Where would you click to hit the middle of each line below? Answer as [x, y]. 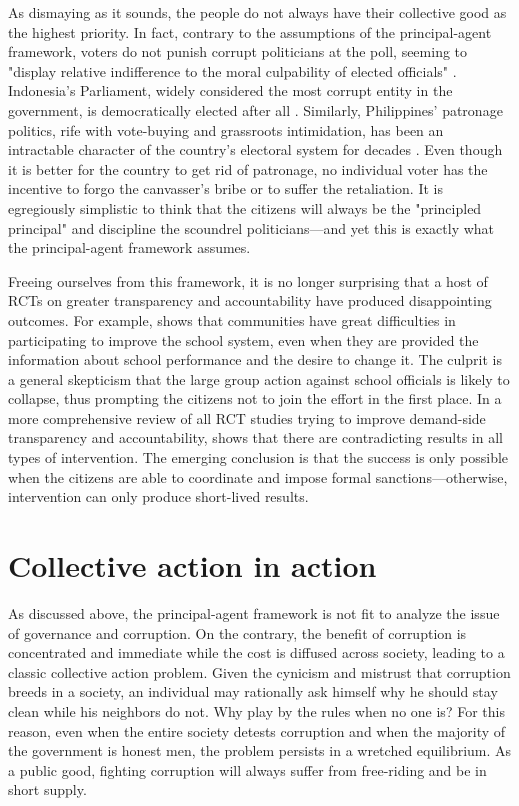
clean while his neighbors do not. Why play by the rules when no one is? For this [256, 710]
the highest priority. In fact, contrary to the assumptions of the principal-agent [250, 31]
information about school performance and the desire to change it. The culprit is [255, 359]
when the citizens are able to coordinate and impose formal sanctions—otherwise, [258, 476]
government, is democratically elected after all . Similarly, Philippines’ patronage [255, 109]
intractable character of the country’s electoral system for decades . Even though [255, 149]
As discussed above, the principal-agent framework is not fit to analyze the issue [254, 612]
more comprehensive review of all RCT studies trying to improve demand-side [247, 417]
